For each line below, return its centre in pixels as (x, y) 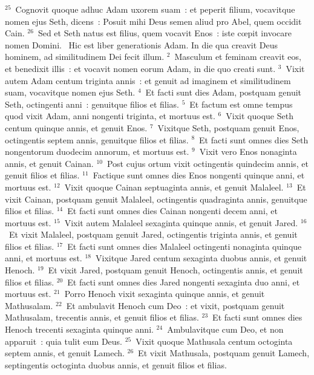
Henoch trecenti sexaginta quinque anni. (79, 329)
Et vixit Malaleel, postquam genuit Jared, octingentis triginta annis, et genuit (153, 234)
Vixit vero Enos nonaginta (248, 152)
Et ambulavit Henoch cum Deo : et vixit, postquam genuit (175, 305)
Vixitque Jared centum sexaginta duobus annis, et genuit (201, 258)
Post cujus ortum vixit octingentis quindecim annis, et (208, 163)
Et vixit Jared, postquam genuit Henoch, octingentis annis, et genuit (175, 270)
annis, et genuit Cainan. (49, 163)
